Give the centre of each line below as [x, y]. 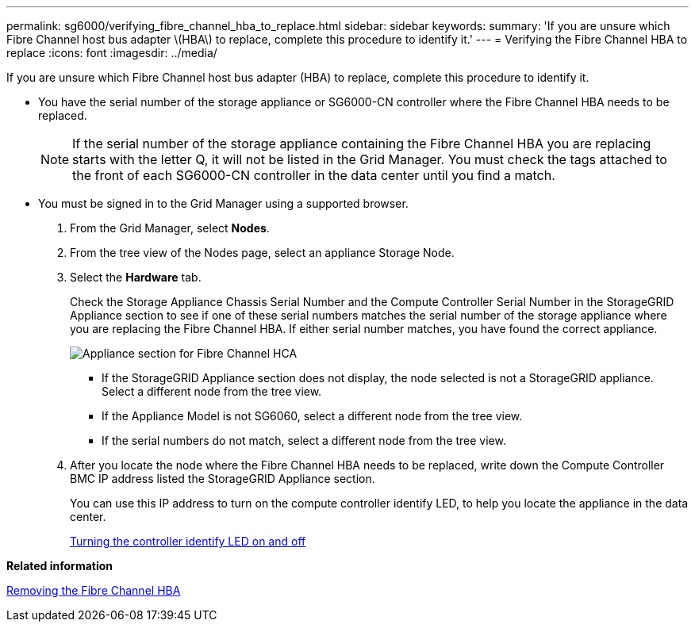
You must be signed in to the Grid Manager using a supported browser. [223, 203]
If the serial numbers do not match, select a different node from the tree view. [304, 440]
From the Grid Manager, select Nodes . [170, 228]
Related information [60, 566]
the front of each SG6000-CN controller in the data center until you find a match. [314, 175]
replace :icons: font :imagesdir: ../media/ [112, 53]
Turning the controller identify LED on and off [188, 541]
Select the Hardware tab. [136, 277]
